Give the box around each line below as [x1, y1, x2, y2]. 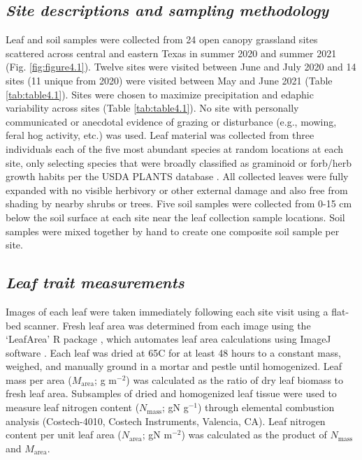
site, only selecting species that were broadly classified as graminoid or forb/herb [6, 155, 352, 170]
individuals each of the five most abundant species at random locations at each [6, 141, 344, 156]
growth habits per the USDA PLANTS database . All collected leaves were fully [6, 169, 349, 184]
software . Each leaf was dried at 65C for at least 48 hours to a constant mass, [6, 345, 341, 359]
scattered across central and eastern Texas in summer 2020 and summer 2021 [6, 45, 337, 60]
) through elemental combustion [197, 400, 335, 415]
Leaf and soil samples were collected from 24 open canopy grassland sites [6, 32, 318, 47]
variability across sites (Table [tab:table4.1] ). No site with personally [6, 101, 299, 115]
